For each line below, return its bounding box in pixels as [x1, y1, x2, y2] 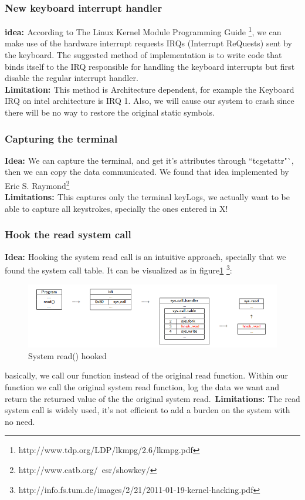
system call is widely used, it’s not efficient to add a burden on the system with [5, 404, 290, 416]
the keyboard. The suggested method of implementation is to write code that [5, 49, 282, 61]
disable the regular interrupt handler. [5, 72, 138, 84]
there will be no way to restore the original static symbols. [5, 106, 215, 119]
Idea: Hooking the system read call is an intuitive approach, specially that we [5, 250, 286, 262]
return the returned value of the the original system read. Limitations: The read [5, 392, 300, 404]
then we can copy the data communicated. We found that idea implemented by [5, 165, 289, 178]
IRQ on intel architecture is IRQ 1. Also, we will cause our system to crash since [5, 94, 294, 107]
